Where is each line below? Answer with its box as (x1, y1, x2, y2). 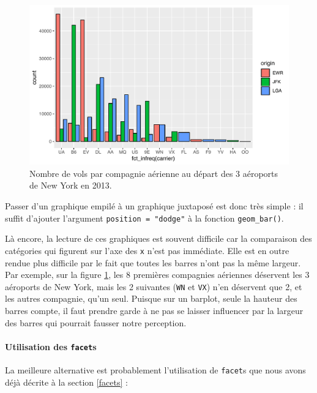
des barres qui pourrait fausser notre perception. (5, 316, 187, 329)
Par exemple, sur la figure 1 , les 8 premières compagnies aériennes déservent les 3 (5, 268, 310, 281)
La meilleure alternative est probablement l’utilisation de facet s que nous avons (5, 364, 306, 376)
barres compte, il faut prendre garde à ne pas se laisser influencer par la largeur (5, 304, 304, 316)
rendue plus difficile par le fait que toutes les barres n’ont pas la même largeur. (5, 256, 301, 269)
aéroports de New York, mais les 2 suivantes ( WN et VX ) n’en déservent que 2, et (5, 280, 302, 293)
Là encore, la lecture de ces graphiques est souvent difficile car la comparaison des (5, 232, 312, 245)
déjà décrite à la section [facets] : (5, 375, 128, 388)
